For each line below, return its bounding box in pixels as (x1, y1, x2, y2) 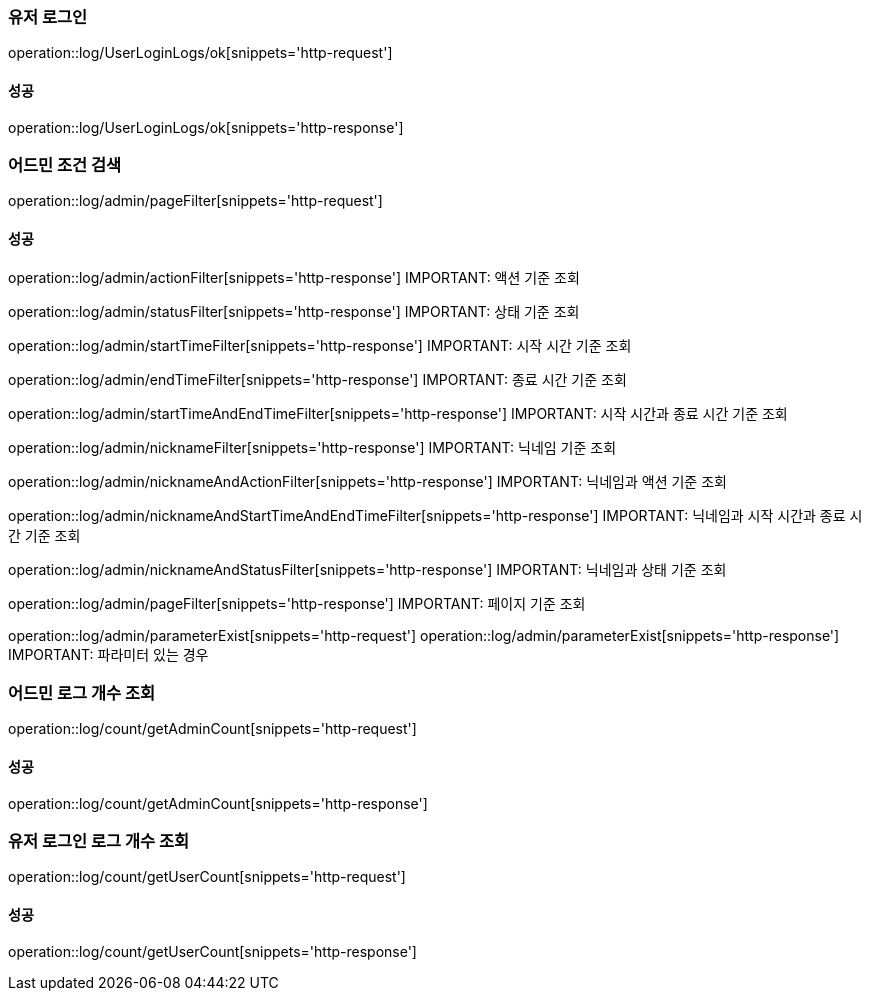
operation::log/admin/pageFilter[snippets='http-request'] (8, 192, 383, 210)
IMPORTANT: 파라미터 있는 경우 (8, 645, 209, 663)
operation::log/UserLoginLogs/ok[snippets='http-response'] (8, 118, 404, 136)
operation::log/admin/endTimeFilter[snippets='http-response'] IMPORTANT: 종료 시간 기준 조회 (8, 370, 627, 388)
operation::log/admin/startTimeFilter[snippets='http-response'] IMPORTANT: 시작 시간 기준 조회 (8, 336, 632, 354)
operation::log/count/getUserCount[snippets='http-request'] (8, 868, 406, 886)
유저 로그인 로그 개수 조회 (8, 830, 190, 851)
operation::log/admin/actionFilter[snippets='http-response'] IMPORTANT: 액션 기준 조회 (8, 268, 580, 286)
